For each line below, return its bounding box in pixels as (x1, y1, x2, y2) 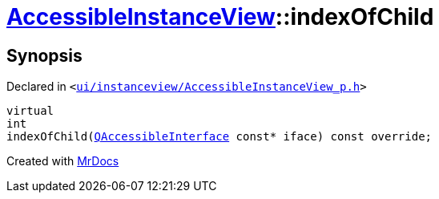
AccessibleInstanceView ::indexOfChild (6, 3, 434, 30)
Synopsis (6, 45, 83, 66)
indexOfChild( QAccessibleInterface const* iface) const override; (6, 130, 433, 144)
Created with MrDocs (6, 154, 119, 169)
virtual (6, 104, 54, 118)
